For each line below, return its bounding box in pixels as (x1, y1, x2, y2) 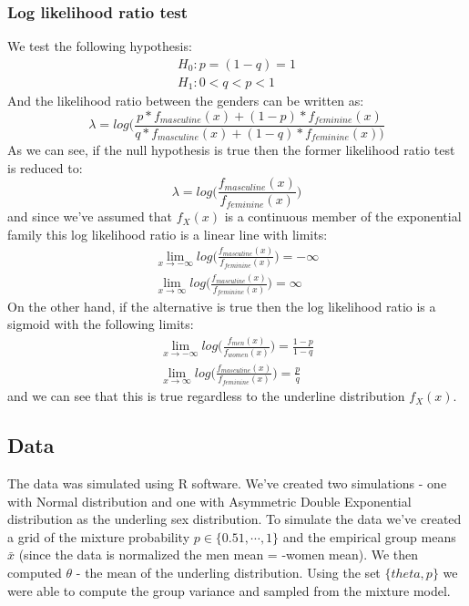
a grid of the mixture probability (7, 527, 190, 546)
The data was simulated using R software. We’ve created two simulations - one (7, 474, 447, 493)
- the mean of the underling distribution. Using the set (76, 563, 381, 581)
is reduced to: (7, 158, 83, 177)
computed (7, 563, 62, 581)
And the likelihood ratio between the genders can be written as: (7, 91, 364, 110)
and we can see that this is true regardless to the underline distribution (7, 386, 405, 406)
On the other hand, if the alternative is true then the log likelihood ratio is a (7, 296, 436, 315)
